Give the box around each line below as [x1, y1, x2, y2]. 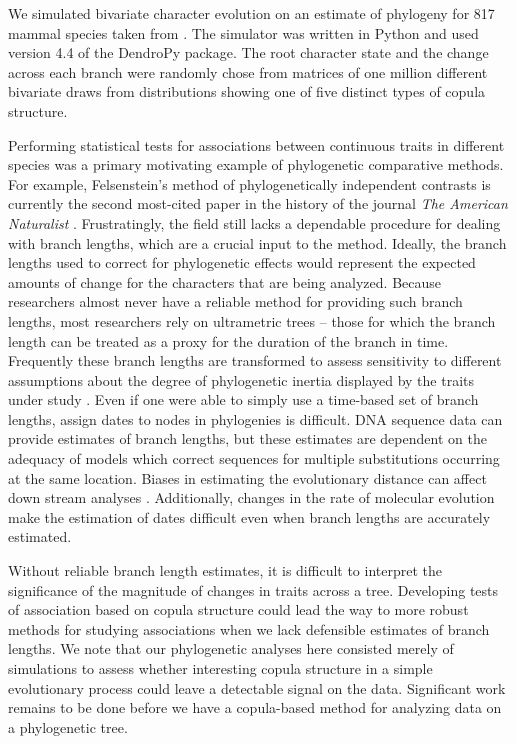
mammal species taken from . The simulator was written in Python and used [8, 22, 479, 43]
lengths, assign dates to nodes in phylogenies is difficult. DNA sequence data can [8, 408, 503, 429]
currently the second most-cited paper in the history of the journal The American [8, 193, 508, 214]
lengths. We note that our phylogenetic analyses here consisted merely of [8, 638, 454, 659]
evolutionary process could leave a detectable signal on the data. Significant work [8, 677, 506, 698]
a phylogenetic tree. [8, 716, 128, 737]
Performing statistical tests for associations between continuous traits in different [8, 134, 505, 155]
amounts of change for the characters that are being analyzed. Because [8, 271, 441, 292]
